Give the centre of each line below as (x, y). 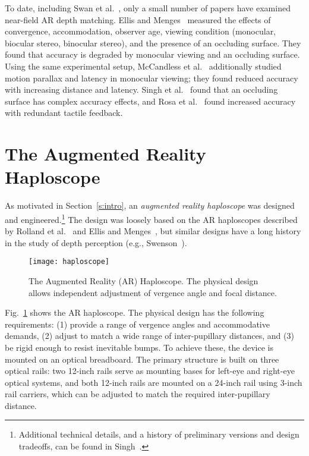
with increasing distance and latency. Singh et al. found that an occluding (141, 89)
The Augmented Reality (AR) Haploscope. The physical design (144, 280)
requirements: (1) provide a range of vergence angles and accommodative (137, 324)
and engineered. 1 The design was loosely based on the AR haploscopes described (151, 218)
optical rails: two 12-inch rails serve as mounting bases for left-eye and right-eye (150, 371)
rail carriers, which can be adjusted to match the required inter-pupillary (138, 394)
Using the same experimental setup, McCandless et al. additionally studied (143, 66)
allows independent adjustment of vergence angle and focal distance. (153, 292)
